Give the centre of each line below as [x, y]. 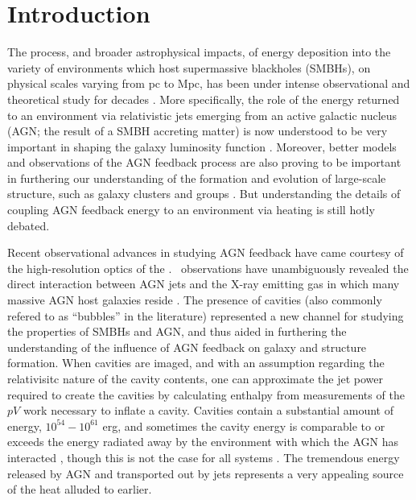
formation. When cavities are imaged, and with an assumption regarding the [196, 363]
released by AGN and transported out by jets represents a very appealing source [206, 473]
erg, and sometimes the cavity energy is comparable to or [244, 426]
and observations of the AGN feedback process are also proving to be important [204, 162]
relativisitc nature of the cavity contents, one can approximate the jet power [195, 378]
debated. [29, 225]
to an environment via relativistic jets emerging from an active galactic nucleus [202, 115]
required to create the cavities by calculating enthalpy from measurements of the [206, 394]
